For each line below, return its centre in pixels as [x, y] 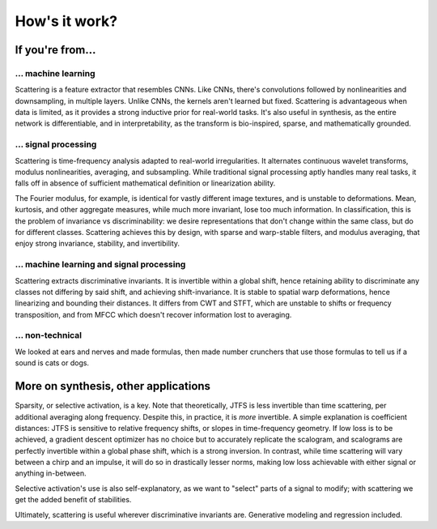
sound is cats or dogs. [52, 363]
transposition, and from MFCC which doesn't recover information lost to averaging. [153, 314]
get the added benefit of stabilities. [73, 500]
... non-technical [49, 335]
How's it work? [66, 21]
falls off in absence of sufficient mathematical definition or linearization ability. [145, 183]
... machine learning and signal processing [100, 265]
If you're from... [55, 50]
